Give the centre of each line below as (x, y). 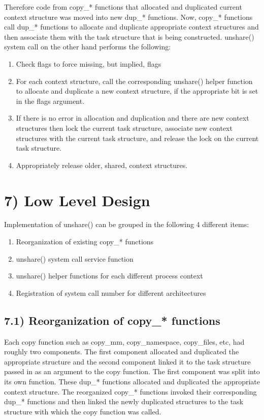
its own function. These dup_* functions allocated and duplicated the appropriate (132, 381)
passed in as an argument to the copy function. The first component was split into (132, 371)
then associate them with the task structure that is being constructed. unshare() (129, 36)
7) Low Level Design (77, 200)
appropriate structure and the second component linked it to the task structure (127, 361)
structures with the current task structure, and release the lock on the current (137, 138)
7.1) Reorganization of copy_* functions (112, 320)
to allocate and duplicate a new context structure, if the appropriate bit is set (137, 91)
